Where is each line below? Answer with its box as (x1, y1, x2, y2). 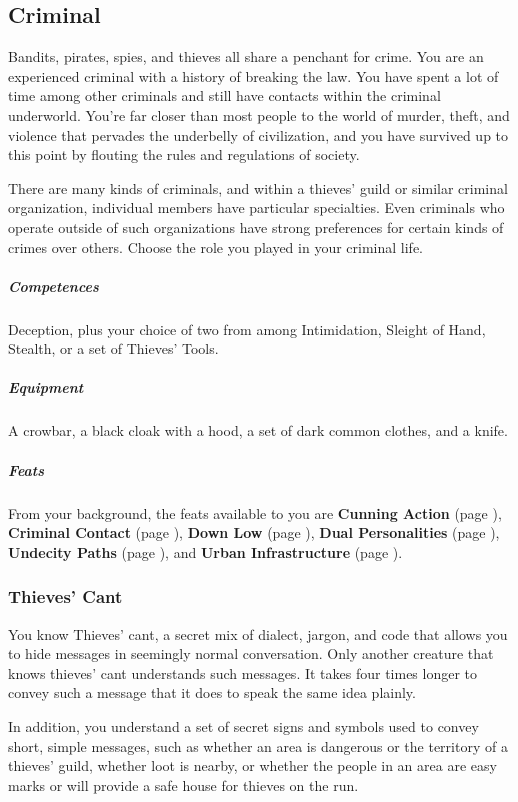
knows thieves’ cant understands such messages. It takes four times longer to (8, 662, 478, 683)
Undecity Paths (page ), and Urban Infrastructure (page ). (8, 541, 403, 562)
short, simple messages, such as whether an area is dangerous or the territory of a (8, 735, 508, 756)
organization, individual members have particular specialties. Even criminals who (8, 197, 505, 218)
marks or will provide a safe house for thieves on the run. (8, 774, 359, 795)
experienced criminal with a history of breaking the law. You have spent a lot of (8, 65, 499, 86)
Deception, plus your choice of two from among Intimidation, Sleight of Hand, (8, 318, 486, 339)
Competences (8, 275, 99, 296)
